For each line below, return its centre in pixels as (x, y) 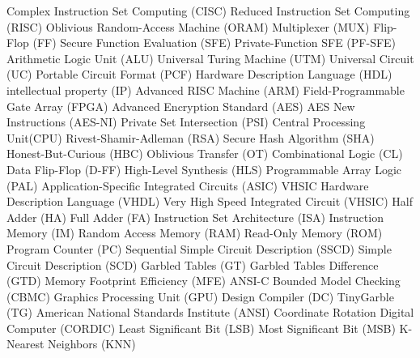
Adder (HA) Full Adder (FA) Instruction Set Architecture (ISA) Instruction (195, 217)
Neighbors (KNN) (92, 344)
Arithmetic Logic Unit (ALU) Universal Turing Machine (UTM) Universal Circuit (210, 58)
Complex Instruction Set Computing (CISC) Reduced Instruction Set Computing (208, 11)
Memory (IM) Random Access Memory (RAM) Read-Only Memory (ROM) (195, 233)
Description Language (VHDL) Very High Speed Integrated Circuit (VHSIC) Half (210, 201)
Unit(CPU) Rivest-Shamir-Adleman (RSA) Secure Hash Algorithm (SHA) (191, 137)
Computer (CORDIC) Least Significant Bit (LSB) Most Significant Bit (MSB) (201, 328)
